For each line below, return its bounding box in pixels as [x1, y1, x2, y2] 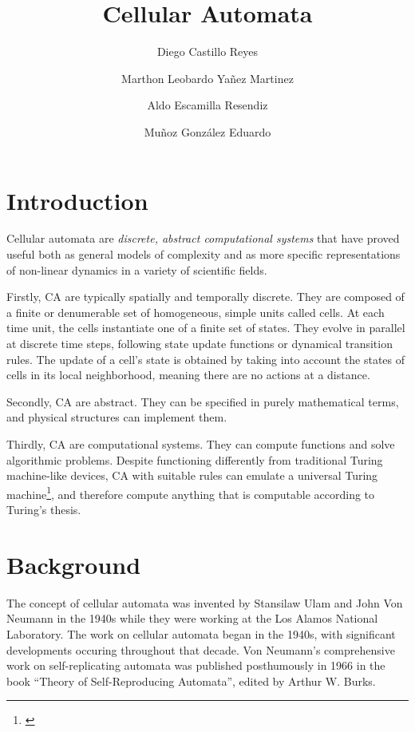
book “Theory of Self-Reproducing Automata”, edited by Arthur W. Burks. [6, 672, 376, 689]
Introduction [6, 184, 148, 216]
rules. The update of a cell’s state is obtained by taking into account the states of [6, 350, 405, 367]
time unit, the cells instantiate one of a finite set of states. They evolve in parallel [6, 319, 405, 336]
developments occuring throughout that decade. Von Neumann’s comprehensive [6, 641, 395, 658]
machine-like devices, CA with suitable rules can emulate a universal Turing [6, 467, 378, 484]
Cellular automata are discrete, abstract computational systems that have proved [6, 230, 400, 247]
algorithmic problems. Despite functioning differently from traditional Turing [6, 451, 383, 468]
